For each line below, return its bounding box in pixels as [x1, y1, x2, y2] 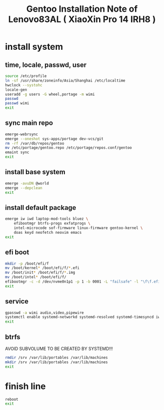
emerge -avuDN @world [5, 181, 49, 186]
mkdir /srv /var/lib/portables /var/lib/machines [5, 360, 108, 365]
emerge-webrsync [5, 132, 38, 137]
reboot [5, 397, 19, 402]
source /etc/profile [5, 74, 47, 79]
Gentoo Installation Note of [26, 3, 138, 15]
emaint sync [5, 150, 29, 155]
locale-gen [5, 87, 27, 92]
